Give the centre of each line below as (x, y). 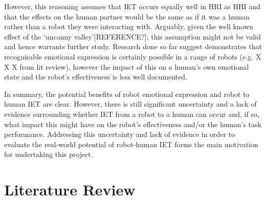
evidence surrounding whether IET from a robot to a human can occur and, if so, (132, 114)
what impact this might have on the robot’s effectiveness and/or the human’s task (133, 124)
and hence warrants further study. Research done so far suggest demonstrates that (133, 46)
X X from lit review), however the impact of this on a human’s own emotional (127, 66)
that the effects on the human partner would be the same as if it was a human (127, 16)
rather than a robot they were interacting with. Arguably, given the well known (129, 26)
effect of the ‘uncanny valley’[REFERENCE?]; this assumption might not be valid (132, 36)
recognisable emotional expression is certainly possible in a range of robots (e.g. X (133, 56)
